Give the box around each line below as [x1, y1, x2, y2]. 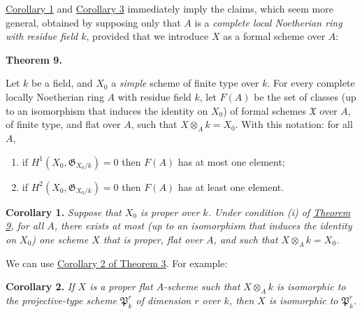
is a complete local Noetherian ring [194, 15, 342, 29]
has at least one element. [178, 179, 284, 194]
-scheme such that [164, 279, 240, 294]
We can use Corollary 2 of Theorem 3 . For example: [6, 255, 228, 270]
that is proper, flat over [103, 231, 203, 246]
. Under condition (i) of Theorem [208, 204, 351, 219]
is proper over [140, 204, 200, 219]
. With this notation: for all [235, 117, 353, 131]
